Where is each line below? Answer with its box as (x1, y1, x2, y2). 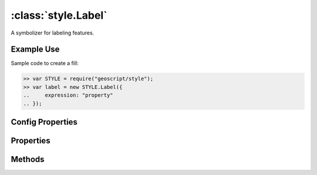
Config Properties (11, 117, 77, 127)
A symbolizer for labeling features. (11, 29, 95, 36)
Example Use (11, 44, 60, 54)
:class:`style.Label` (11, 9, 107, 22)
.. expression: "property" (23, 92, 114, 99)
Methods (11, 155, 45, 164)
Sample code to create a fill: (11, 60, 79, 67)
